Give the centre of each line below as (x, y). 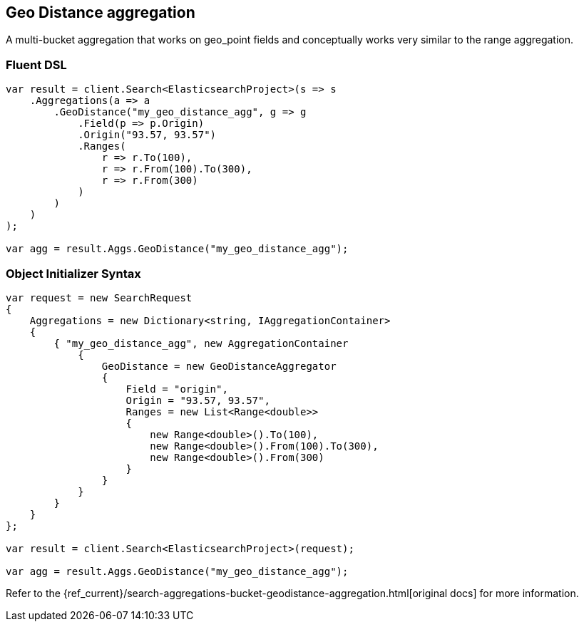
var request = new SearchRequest (99, 297)
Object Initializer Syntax (73, 273)
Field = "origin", (177, 389)
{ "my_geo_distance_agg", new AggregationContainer (201, 343)
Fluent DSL (36, 64)
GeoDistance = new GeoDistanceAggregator (219, 366)
